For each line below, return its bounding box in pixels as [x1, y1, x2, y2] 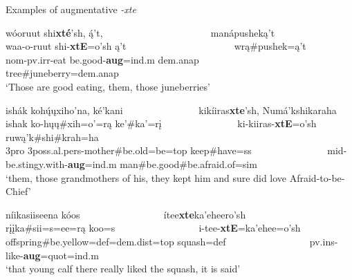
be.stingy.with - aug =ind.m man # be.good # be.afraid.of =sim [6, 156, 257, 171]
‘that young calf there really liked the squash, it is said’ [6, 261, 241, 276]
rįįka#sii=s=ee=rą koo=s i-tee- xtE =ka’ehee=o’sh [6, 221, 301, 235]
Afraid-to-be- [289, 170, 345, 185]
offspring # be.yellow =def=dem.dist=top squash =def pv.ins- [6, 234, 338, 248]
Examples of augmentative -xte [6, 2, 136, 16]
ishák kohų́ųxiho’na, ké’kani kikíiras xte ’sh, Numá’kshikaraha [6, 102, 337, 117]
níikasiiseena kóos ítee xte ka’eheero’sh [6, 207, 246, 221]
